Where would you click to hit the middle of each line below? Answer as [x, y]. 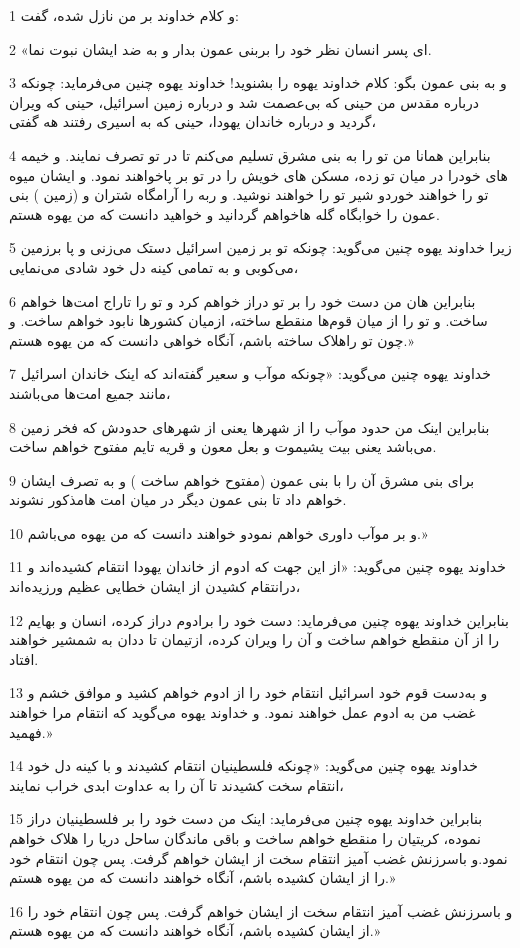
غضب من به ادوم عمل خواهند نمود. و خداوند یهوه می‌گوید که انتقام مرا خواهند [242, 712]
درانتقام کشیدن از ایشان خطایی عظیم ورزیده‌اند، [155, 586]
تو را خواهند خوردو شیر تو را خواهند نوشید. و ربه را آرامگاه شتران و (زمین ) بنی [249, 194]
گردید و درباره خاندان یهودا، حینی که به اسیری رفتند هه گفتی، [192, 121]
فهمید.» [31, 731]
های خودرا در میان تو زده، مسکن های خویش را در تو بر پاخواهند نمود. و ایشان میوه [259, 174]
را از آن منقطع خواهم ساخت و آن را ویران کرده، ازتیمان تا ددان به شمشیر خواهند [254, 639]
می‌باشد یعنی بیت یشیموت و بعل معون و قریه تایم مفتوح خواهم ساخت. [223, 446]
